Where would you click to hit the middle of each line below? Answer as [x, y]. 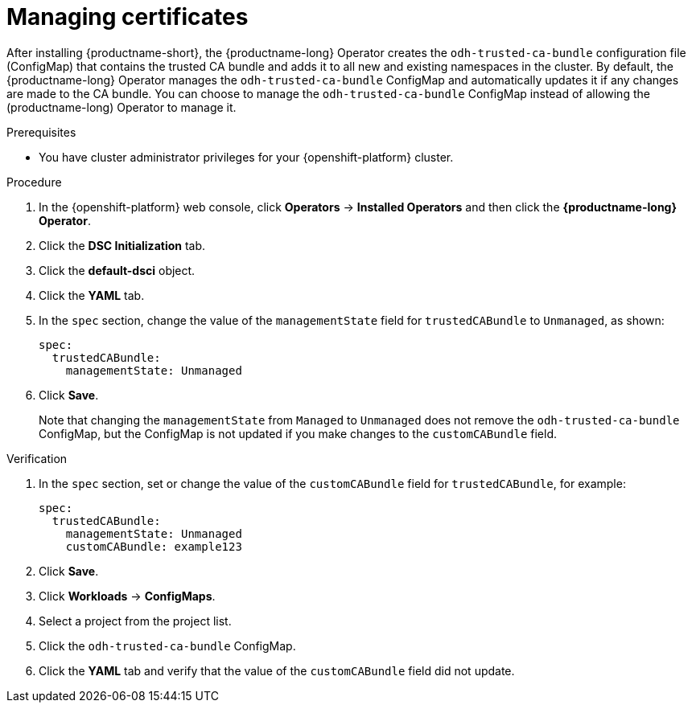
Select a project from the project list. [135, 621]
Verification [37, 458]
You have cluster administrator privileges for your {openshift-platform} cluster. [246, 157]
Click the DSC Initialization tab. [122, 245]
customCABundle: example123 [154, 546]
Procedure [34, 182]
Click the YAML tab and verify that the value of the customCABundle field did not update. [277, 670]
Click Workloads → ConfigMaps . [127, 596]
